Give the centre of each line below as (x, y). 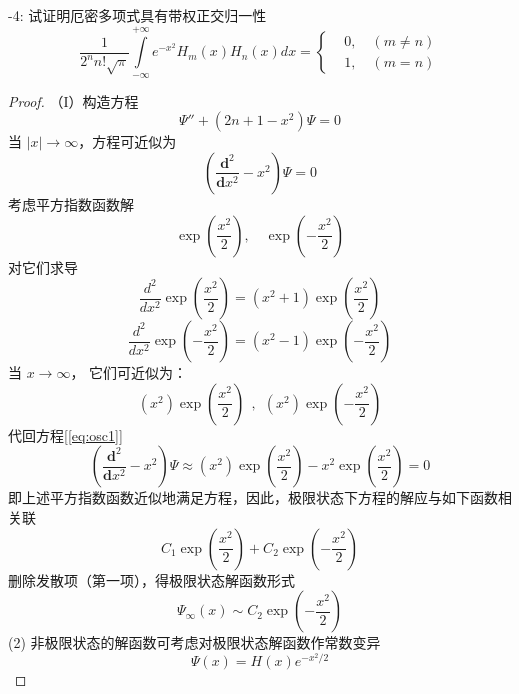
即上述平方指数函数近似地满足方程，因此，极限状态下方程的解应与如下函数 (253, 497)
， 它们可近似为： (129, 372)
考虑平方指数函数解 (71, 203)
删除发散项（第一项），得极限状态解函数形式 (151, 579)
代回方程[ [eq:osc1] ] (65, 434)
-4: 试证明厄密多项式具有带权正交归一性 (137, 15)
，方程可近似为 (127, 141)
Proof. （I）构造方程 (73, 100)
